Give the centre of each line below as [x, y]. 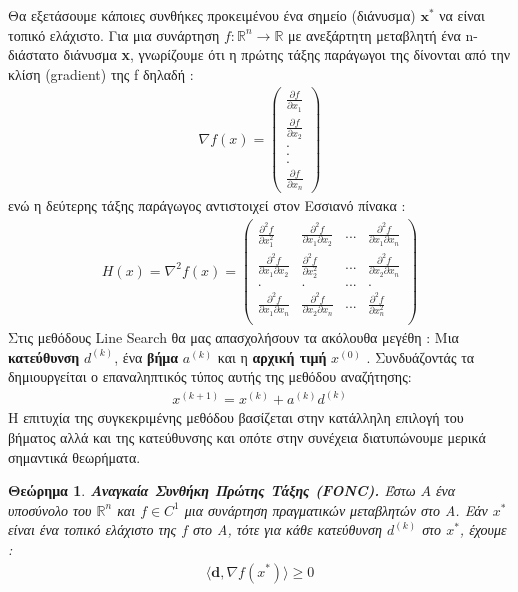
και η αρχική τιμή [272, 356]
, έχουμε [483, 529]
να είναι [462, 15]
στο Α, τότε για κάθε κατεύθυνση [287, 529]
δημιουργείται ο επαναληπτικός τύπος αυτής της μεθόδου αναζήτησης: [210, 376]
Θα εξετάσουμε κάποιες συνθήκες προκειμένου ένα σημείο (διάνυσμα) [212, 15]
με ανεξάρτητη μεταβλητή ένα [374, 34]
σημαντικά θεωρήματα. [74, 456]
